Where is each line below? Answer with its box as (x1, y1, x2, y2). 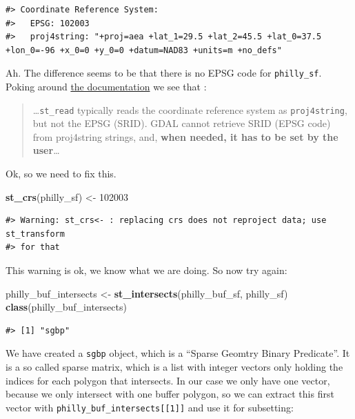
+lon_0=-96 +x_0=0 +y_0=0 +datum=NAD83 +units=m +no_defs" (6, 45, 282, 55)
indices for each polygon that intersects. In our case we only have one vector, (6, 373, 330, 387)
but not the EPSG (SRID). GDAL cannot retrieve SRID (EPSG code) (32, 116, 331, 130)
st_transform (6, 228, 65, 239)
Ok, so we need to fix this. (6, 166, 116, 181)
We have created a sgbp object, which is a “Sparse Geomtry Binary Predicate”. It (6, 346, 350, 360)
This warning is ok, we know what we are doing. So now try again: (6, 263, 287, 277)
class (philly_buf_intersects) (6, 300, 127, 314)
